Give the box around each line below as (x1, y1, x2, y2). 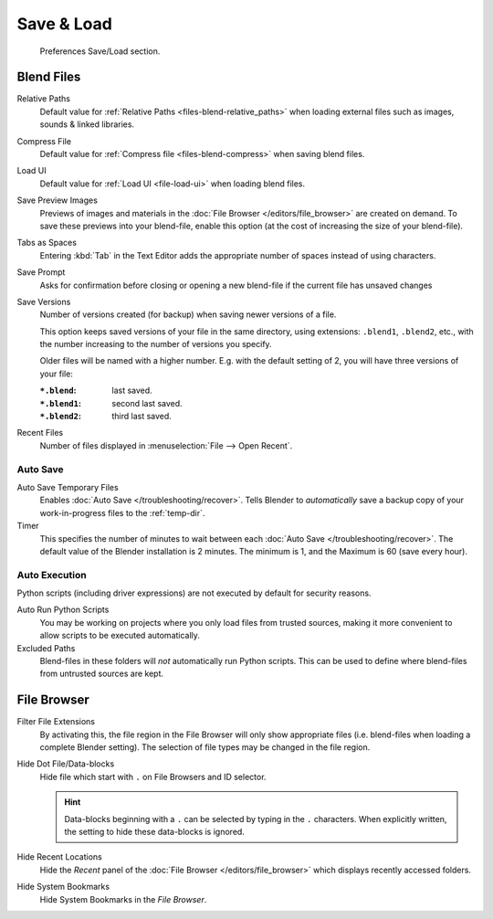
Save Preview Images (16, 195, 98, 206)
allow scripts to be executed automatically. (39, 630, 201, 641)
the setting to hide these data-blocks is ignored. (64, 827, 246, 838)
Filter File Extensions (16, 716, 96, 727)
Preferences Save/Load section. (39, 46, 161, 57)
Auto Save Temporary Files (16, 481, 119, 492)
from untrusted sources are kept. (39, 668, 164, 680)
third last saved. (111, 411, 173, 422)
